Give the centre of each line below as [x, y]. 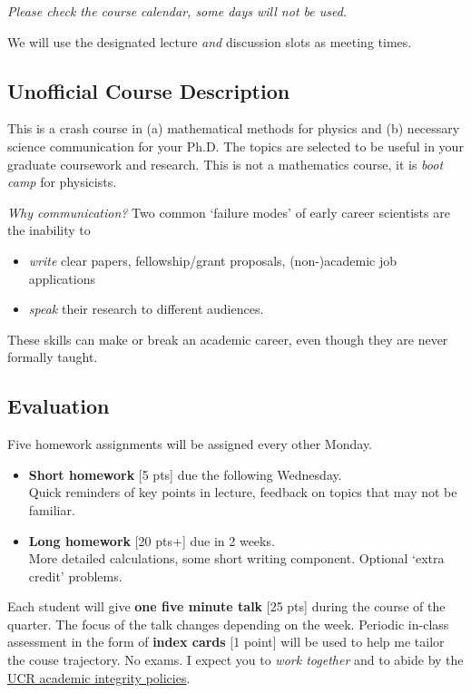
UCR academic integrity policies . [99, 677]
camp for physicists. [62, 182]
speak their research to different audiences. [146, 309]
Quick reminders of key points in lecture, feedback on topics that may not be [243, 492]
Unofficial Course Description [149, 90]
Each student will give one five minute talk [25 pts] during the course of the [226, 606]
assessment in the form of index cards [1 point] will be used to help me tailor [226, 642]
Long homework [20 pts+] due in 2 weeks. [152, 540]
